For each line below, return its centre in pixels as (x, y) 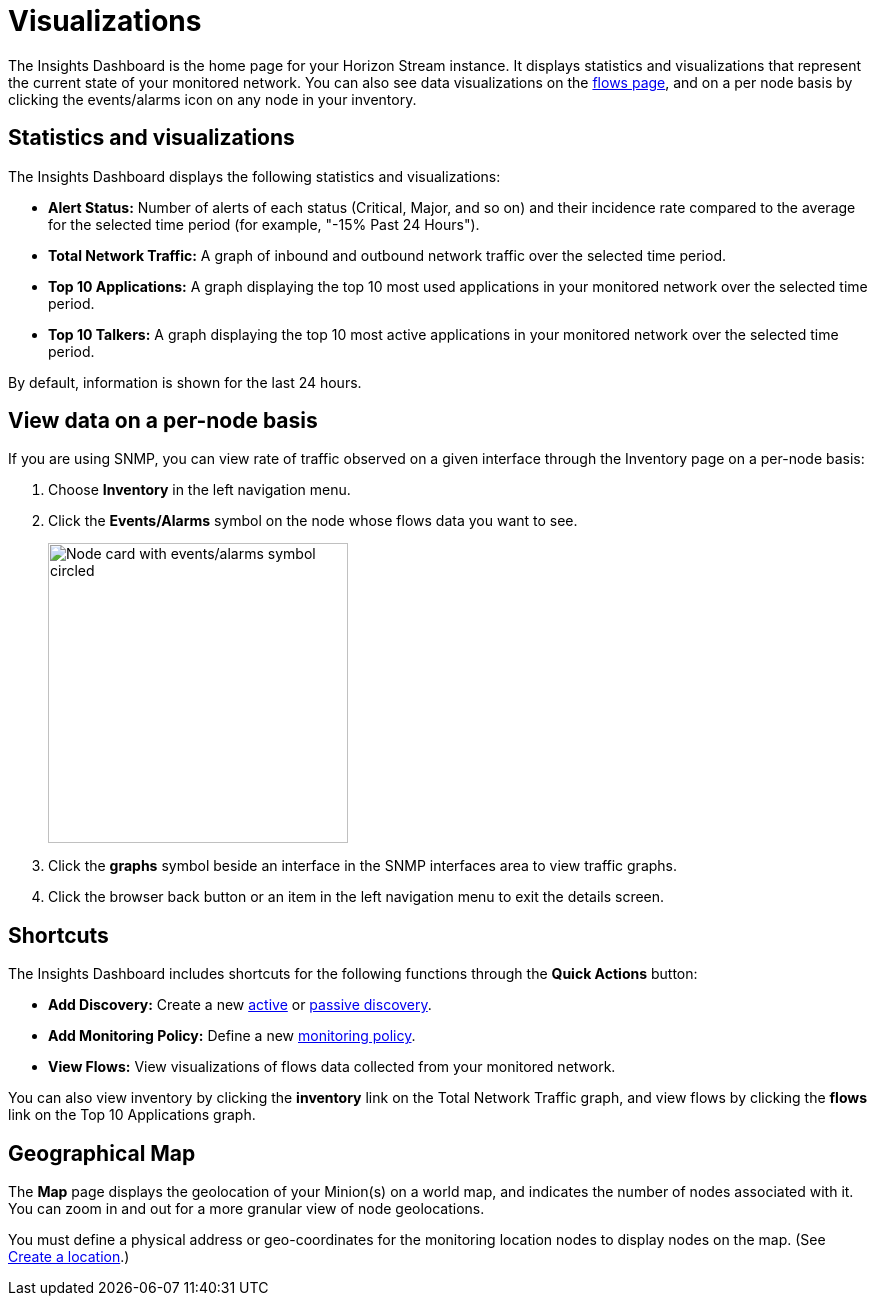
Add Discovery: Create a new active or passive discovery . (240, 1005)
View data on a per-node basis (163, 421)
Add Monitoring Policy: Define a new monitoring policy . (232, 1036)
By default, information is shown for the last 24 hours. (185, 382)
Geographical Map (102, 1153)
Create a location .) (69, 1257)
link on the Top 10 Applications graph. (132, 1115)
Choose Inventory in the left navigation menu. (199, 490)
